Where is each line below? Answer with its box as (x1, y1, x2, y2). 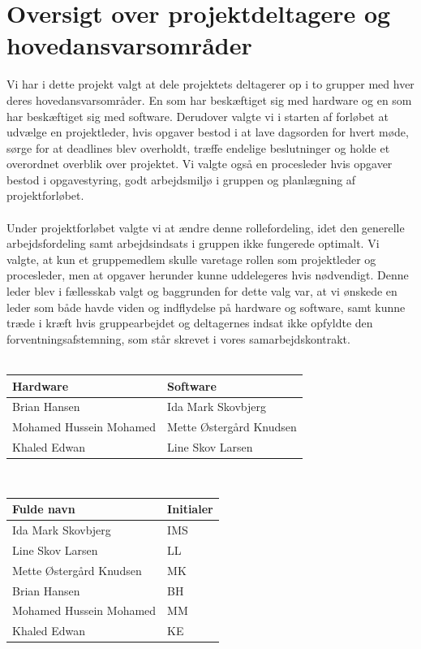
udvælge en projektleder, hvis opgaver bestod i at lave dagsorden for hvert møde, (6, 123, 409, 141)
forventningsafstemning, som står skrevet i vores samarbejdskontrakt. (6, 330, 350, 347)
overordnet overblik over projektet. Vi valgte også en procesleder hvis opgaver (6, 155, 393, 172)
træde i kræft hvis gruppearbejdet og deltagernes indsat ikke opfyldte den (6, 314, 373, 331)
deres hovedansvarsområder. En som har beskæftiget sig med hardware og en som (6, 91, 412, 108)
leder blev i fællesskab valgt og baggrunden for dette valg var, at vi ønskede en (6, 283, 397, 300)
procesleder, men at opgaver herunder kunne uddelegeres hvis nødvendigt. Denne (6, 266, 409, 283)
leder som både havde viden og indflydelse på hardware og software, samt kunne (6, 298, 406, 315)
